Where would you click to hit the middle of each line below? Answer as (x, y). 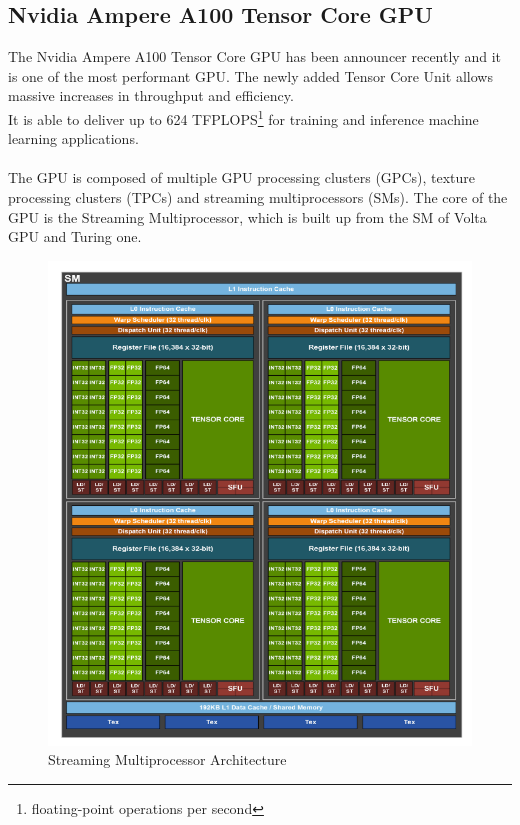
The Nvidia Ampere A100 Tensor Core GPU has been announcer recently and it (254, 56)
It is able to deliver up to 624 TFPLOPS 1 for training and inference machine (243, 117)
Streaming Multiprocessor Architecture (167, 759)
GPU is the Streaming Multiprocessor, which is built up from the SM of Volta (247, 216)
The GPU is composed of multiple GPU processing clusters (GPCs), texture (242, 177)
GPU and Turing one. (75, 236)
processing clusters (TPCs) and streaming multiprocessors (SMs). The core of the (258, 197)
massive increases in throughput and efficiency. (151, 95)
